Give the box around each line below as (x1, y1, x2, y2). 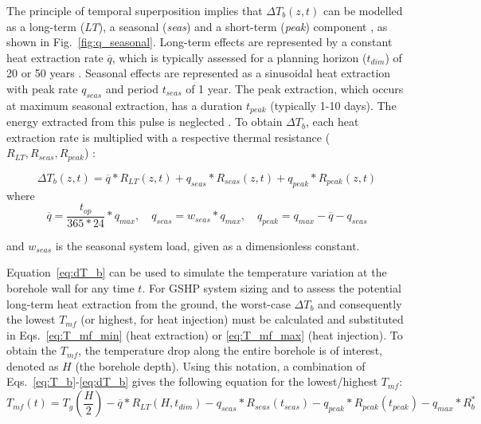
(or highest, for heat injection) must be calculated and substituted (80, 311, 404, 328)
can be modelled (323, 2, 403, 18)
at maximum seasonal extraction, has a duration (6, 96, 243, 113)
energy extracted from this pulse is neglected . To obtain (6, 113, 283, 130)
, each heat (305, 113, 359, 130)
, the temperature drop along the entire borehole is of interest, (78, 342, 382, 359)
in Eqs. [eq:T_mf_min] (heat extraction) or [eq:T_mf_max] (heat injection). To (6, 326, 403, 343)
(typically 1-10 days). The (270, 96, 397, 113)
